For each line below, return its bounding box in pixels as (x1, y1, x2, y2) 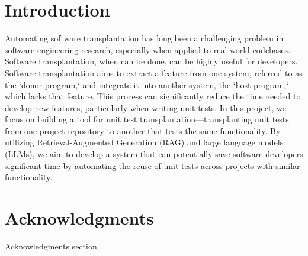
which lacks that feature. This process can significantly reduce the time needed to (5, 90, 301, 102)
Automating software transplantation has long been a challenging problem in (5, 32, 284, 44)
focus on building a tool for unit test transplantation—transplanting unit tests (5, 113, 289, 125)
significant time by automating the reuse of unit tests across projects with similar (5, 159, 300, 171)
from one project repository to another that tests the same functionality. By (5, 124, 281, 137)
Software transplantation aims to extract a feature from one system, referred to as (5, 66, 303, 79)
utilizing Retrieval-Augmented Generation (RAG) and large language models (5, 136, 284, 148)
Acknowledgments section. (5, 239, 100, 252)
